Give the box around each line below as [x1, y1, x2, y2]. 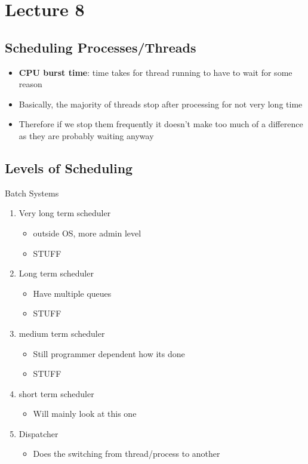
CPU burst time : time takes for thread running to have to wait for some [19, 66, 292, 78]
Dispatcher [19, 427, 58, 440]
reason [19, 78, 42, 90]
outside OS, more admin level [33, 226, 141, 239]
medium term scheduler [19, 327, 105, 339]
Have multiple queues [33, 287, 112, 299]
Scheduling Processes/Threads [5, 38, 196, 56]
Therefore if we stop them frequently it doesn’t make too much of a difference [19, 118, 303, 130]
